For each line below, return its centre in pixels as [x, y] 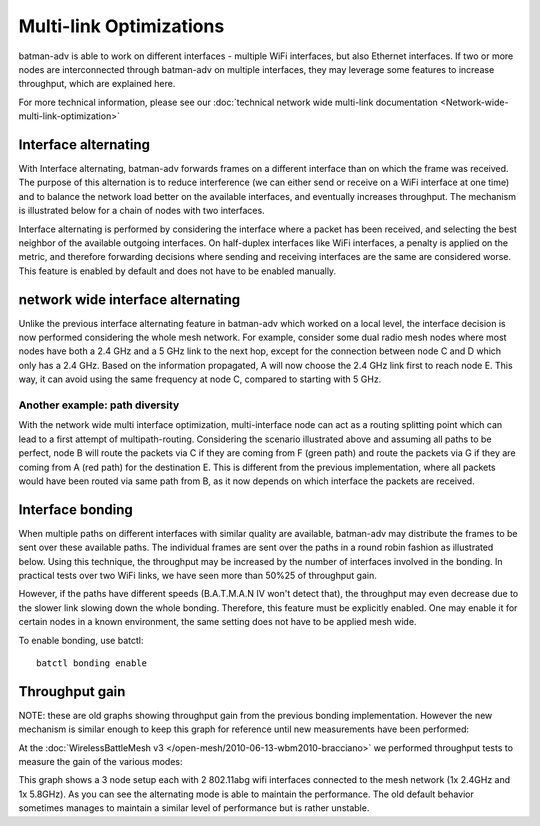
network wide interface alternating [129, 299]
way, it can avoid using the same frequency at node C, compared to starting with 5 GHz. [200, 379]
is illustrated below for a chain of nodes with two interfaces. [141, 211]
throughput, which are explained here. [97, 84]
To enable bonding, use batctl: [81, 640]
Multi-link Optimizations [121, 26]
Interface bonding [76, 509]
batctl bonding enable [92, 663]
